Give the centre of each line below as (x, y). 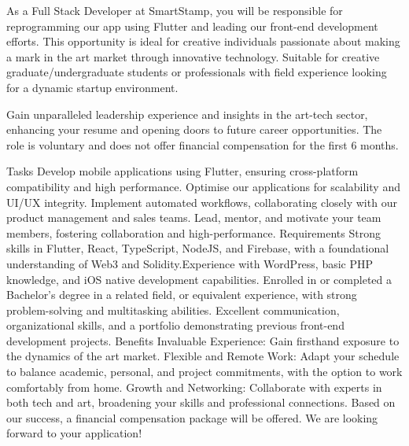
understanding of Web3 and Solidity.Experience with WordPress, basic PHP (190, 263)
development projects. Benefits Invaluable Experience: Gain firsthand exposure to (203, 340)
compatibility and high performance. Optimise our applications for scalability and (203, 186)
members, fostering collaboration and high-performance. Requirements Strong (193, 232)
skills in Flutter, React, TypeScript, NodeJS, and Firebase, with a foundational (198, 248)
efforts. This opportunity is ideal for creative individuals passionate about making (203, 41)
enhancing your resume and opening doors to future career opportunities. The (194, 129)
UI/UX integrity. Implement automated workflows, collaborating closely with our (202, 202)
